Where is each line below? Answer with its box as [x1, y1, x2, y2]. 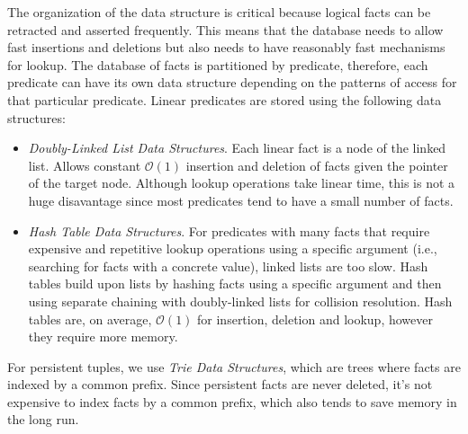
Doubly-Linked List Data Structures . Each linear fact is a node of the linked [28, 138, 446, 157]
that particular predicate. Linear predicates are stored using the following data [7, 90, 442, 109]
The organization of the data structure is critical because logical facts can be [7, 3, 431, 21]
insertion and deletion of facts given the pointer [185, 155, 448, 174]
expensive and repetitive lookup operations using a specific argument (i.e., [28, 239, 437, 258]
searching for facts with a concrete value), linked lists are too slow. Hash [28, 256, 428, 275]
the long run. [7, 410, 79, 429]
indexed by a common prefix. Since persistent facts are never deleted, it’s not [7, 375, 433, 394]
